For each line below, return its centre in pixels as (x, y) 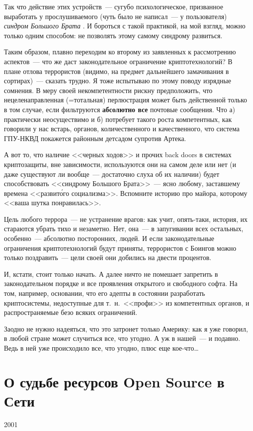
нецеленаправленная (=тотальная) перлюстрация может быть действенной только (126, 100)
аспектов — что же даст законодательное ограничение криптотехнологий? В (118, 61)
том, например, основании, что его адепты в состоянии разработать (104, 293)
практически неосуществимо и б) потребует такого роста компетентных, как (118, 119)
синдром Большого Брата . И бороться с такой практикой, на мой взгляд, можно (125, 26)
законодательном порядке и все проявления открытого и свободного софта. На (121, 283)
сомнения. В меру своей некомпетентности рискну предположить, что (108, 90)
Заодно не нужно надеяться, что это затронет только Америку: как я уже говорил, (126, 328)
